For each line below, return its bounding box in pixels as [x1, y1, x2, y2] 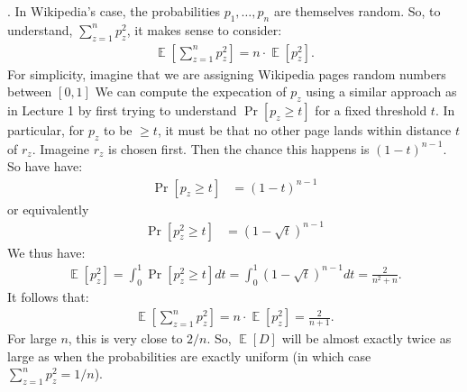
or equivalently [7, 199, 89, 218]
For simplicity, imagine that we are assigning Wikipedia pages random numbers [7, 64, 446, 83]
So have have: [7, 157, 83, 176]
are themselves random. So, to [273, 2, 441, 20]
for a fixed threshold [315, 101, 427, 120]
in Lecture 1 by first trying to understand [7, 101, 237, 120]
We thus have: [7, 242, 86, 261]
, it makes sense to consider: [126, 20, 282, 39]
